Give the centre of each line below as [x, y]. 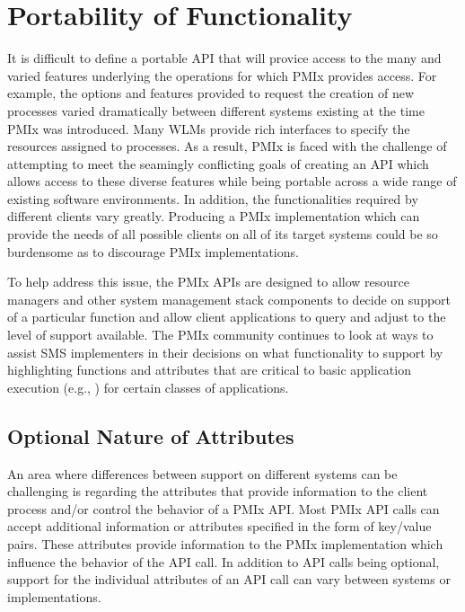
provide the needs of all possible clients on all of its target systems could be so [223, 234]
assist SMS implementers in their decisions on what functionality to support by [225, 352]
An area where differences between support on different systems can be [202, 473]
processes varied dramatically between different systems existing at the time [216, 110]
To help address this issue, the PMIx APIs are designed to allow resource [208, 282]
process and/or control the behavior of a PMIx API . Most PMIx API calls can [224, 508]
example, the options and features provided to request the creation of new [211, 93]
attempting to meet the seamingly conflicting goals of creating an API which [218, 163]
